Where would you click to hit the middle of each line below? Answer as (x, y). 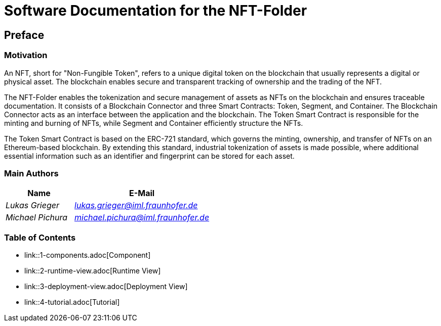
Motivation (26, 55)
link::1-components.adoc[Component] (88, 255)
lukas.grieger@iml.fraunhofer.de (136, 205)
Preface (24, 35)
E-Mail (142, 193)
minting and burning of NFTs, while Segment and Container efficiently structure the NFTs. (154, 123)
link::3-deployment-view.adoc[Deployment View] (106, 287)
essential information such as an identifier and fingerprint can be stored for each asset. (149, 156)
